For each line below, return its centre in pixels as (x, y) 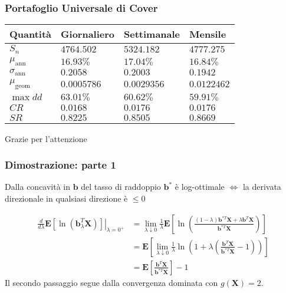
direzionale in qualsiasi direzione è (66, 198)
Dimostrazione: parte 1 (60, 165)
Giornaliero (88, 34)
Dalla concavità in (38, 187)
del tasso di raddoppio (121, 187)
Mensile (208, 34)
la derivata (262, 187)
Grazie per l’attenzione (46, 138)
